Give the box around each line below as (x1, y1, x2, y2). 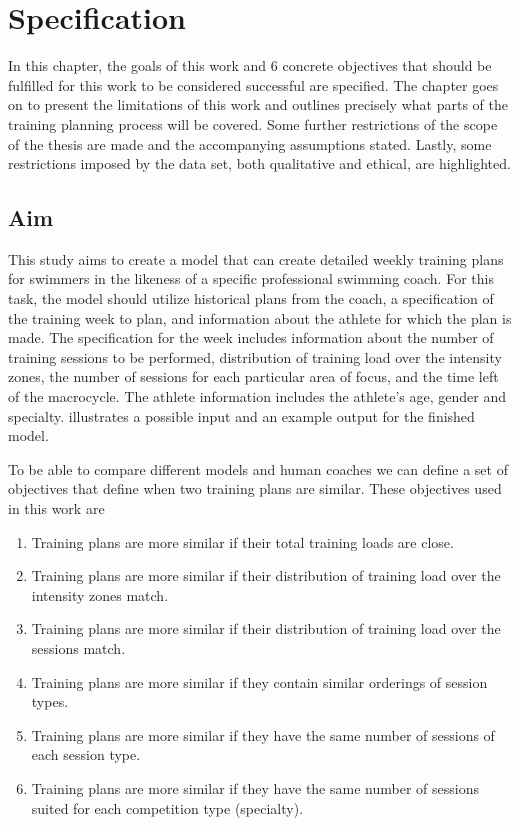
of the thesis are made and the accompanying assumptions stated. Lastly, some (8, 133, 492, 154)
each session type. (31, 744, 141, 765)
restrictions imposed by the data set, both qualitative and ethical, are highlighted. (8, 153, 511, 174)
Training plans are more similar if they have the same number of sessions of (31, 724, 495, 745)
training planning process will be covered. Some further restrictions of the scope (8, 113, 498, 134)
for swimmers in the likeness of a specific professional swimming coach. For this (8, 268, 494, 289)
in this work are (8, 498, 105, 519)
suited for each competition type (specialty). (31, 797, 304, 818)
